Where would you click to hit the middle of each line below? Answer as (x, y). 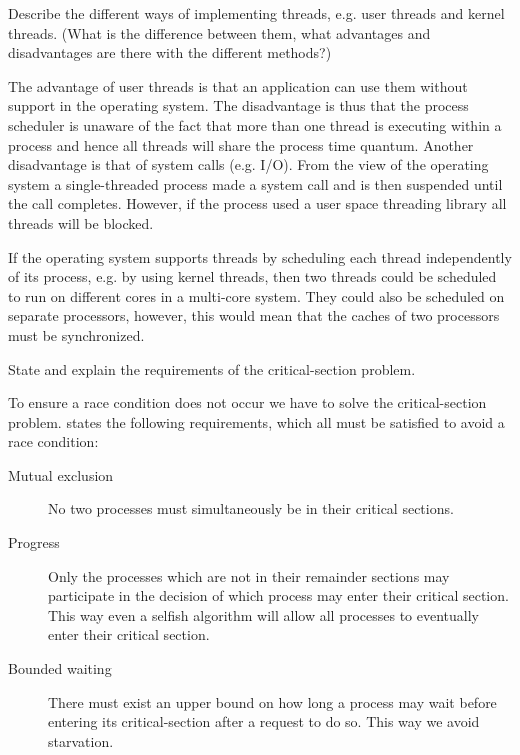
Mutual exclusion (61, 474)
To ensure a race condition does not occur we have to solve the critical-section (247, 402)
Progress (34, 542)
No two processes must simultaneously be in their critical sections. (251, 508)
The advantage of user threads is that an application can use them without (238, 85)
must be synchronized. (76, 334)
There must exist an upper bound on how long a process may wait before (272, 701)
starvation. (81, 740)
